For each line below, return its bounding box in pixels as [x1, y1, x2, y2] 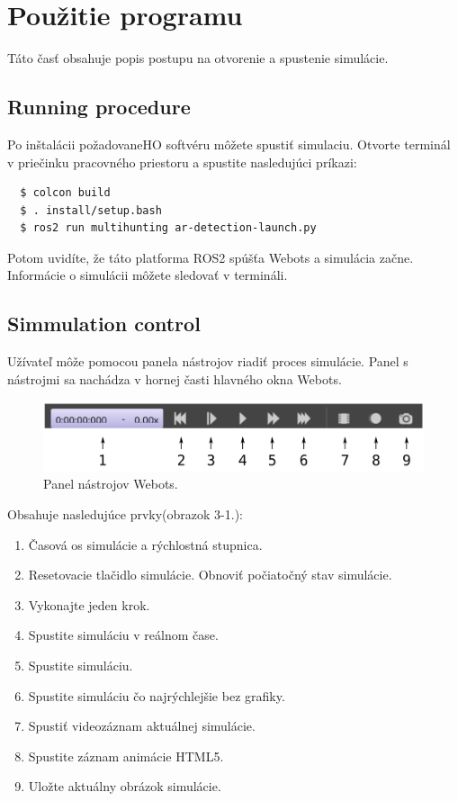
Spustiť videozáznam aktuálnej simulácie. [28, 716, 256, 735]
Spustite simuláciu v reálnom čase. [28, 625, 219, 644]
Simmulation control [7, 310, 201, 337]
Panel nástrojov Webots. [43, 474, 178, 493]
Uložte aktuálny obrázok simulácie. [28, 777, 221, 796]
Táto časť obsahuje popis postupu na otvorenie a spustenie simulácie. [7, 49, 389, 67]
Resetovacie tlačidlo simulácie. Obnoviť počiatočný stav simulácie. [28, 565, 392, 584]
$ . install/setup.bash [20, 203, 162, 217]
